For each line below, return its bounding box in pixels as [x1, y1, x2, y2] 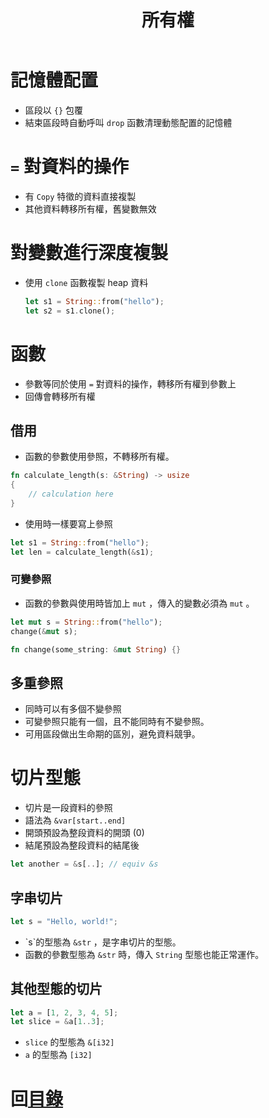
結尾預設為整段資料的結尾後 [24, 839, 140, 851]
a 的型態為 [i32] [24, 1049, 93, 1061]
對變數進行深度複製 [10, 242, 169, 265]
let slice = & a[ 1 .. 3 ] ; [10, 1017, 105, 1027]
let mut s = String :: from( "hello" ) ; [10, 617, 163, 627]
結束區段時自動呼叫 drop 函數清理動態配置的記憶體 [24, 116, 233, 128]
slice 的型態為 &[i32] [24, 1036, 115, 1048]
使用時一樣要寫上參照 [24, 517, 113, 530]
